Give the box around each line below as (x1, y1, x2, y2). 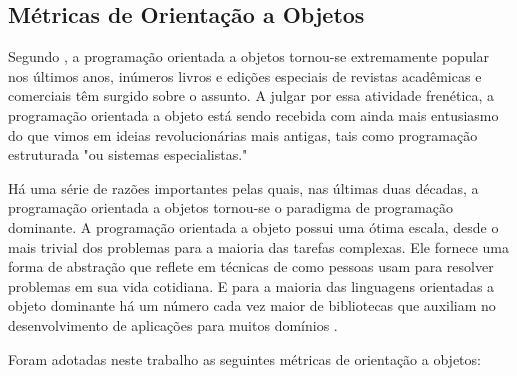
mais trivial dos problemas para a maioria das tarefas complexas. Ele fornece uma (8, 236, 509, 257)
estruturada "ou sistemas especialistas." (8, 144, 248, 165)
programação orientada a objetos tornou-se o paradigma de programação (8, 197, 453, 218)
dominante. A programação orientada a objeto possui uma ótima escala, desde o (8, 216, 499, 237)
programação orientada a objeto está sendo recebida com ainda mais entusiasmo (8, 104, 499, 125)
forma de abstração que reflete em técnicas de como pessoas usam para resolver (8, 256, 494, 277)
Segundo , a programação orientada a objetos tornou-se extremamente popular (8, 46, 490, 67)
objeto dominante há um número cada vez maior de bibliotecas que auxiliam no (8, 295, 496, 316)
